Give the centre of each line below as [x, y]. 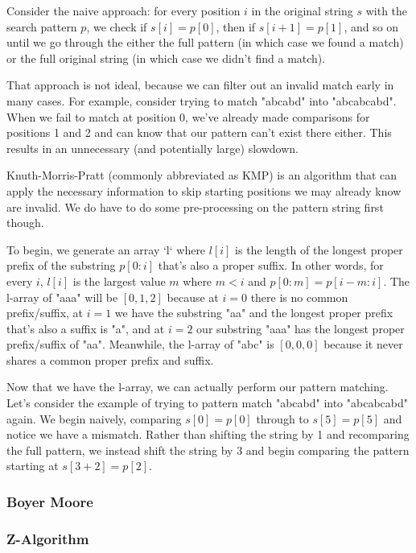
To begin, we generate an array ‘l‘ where [106, 249]
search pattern [42, 26]
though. [25, 223]
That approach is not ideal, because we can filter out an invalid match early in [200, 85]
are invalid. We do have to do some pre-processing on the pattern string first [195, 206]
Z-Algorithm [48, 538]
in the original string [302, 10]
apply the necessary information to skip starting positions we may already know [204, 190]
